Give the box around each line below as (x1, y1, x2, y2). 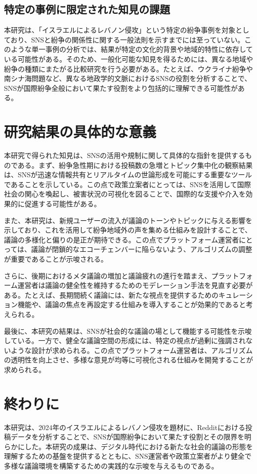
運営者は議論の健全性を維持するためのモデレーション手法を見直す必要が (17, 280, 253, 290)
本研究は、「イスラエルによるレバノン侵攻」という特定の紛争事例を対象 (4, 25, 236, 35)
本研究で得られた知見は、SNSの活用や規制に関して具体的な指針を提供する (4, 150, 245, 160)
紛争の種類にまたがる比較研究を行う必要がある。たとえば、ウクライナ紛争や (4, 63, 253, 74)
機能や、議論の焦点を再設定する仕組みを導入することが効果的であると (17, 299, 246, 310)
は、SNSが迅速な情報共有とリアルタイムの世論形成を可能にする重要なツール (4, 169, 252, 180)
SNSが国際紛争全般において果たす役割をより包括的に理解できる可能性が (4, 82, 238, 93)
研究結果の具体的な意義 (4, 121, 157, 142)
